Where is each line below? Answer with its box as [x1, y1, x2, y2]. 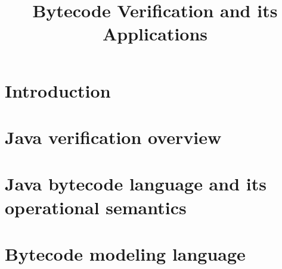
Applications [102, 21, 208, 46]
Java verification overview [5, 124, 222, 149]
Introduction [5, 78, 111, 102]
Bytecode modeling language [5, 241, 246, 265]
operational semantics [5, 195, 187, 219]
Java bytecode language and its [5, 171, 266, 196]
